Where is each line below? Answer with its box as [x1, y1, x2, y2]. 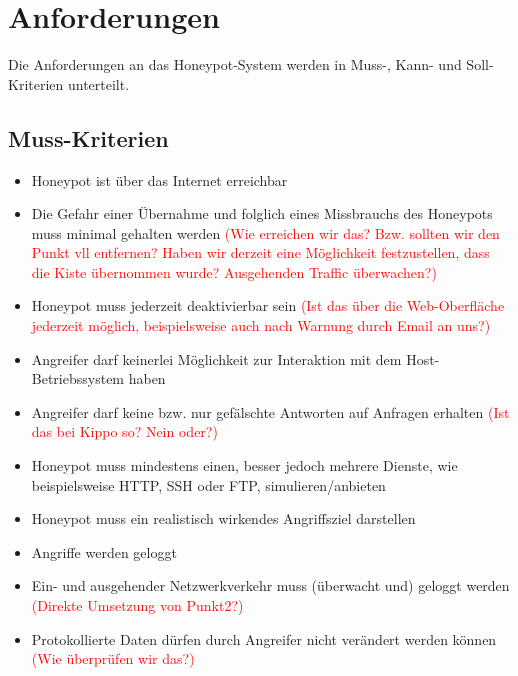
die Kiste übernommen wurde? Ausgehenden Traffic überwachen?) [31, 261, 437, 282]
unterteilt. [67, 73, 130, 94]
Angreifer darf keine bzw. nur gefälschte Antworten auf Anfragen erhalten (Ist [31, 401, 510, 422]
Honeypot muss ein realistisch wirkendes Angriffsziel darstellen [31, 508, 416, 529]
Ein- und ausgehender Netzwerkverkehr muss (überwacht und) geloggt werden [31, 575, 510, 596]
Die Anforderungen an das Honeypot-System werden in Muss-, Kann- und [8, 54, 462, 75]
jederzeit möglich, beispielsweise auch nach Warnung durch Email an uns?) [31, 315, 491, 336]
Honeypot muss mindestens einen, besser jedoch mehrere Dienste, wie [31, 455, 458, 476]
